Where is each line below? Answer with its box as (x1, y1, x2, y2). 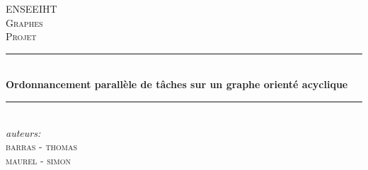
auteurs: (6, 125, 41, 140)
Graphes (6, 15, 43, 30)
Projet (6, 29, 37, 44)
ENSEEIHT (6, 1, 57, 16)
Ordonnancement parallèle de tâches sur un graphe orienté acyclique (6, 77, 348, 92)
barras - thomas (6, 139, 78, 154)
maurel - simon (6, 152, 71, 167)
